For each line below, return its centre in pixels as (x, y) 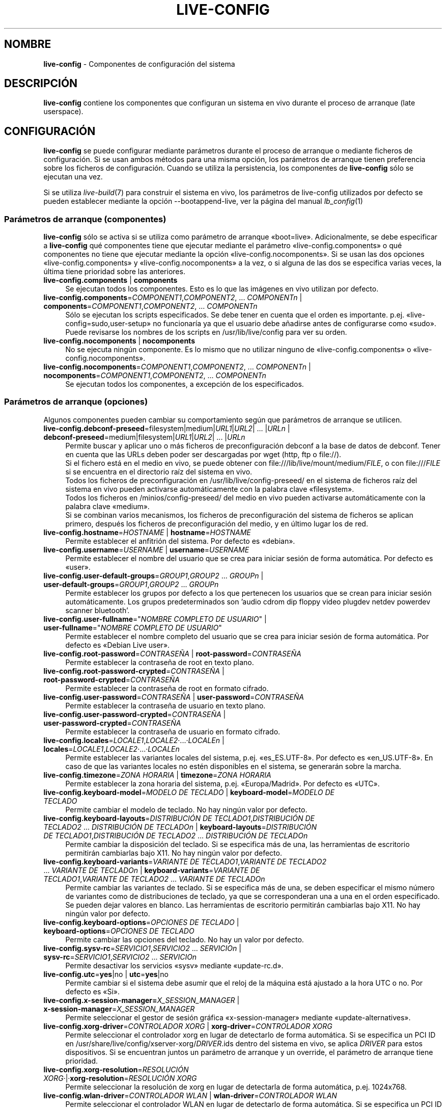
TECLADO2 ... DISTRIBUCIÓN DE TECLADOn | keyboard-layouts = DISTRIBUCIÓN (180, 827)
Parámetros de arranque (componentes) (85, 219)
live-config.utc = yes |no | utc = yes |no (106, 974)
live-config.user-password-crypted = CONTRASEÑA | (135, 714)
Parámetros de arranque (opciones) (76, 402)
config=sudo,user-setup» (108, 324)
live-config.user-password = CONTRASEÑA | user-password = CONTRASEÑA (174, 697)
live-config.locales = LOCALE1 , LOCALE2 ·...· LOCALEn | (134, 740)
